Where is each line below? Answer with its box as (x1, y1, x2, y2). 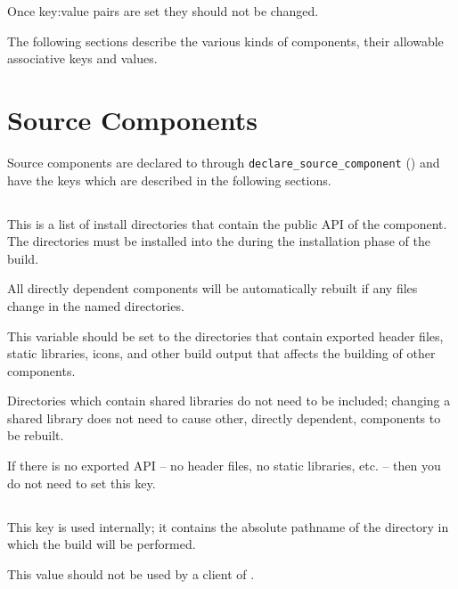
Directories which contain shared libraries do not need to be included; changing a (7, 391, 451, 410)
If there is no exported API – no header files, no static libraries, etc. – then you (7, 456, 441, 475)
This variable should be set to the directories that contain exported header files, (7, 326, 444, 345)
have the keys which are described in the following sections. (7, 170, 331, 189)
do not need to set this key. (7, 473, 156, 492)
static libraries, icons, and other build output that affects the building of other (7, 344, 436, 363)
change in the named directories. (7, 296, 184, 315)
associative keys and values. (7, 49, 158, 68)
